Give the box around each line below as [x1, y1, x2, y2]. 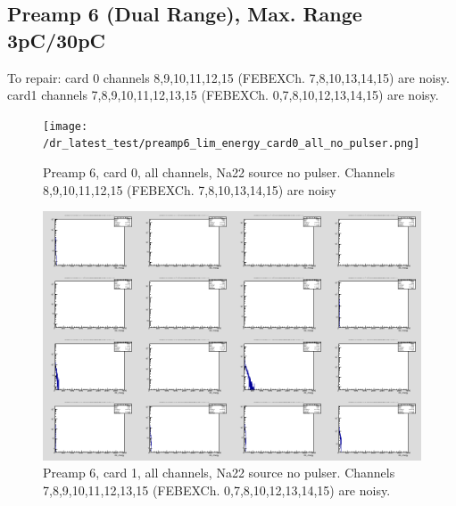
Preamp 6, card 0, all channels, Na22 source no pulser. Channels [43, 163, 395, 182]
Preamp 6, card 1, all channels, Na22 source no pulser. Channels [43, 463, 395, 482]
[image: [43, 119, 88, 133]
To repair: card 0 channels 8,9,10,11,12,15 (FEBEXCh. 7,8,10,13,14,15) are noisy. [7, 68, 450, 86]
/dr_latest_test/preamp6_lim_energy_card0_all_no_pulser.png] [43, 137, 420, 151]
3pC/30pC [7, 26, 106, 53]
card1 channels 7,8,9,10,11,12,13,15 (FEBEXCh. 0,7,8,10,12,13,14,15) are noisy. [7, 86, 439, 104]
